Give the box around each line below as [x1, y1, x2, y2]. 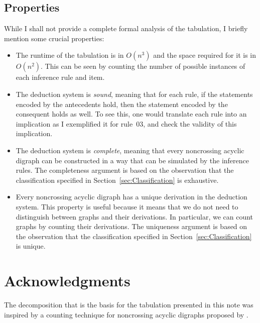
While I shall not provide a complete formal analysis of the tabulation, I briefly [4, 23, 248, 34]
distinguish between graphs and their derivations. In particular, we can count [16, 211, 253, 222]
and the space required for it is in [153, 50, 256, 60]
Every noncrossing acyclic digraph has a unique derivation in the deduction [16, 191, 247, 202]
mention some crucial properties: [4, 33, 104, 43]
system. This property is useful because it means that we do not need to [16, 201, 238, 211]
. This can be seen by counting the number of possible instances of [41, 61, 245, 71]
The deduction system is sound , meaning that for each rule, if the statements [16, 88, 253, 99]
